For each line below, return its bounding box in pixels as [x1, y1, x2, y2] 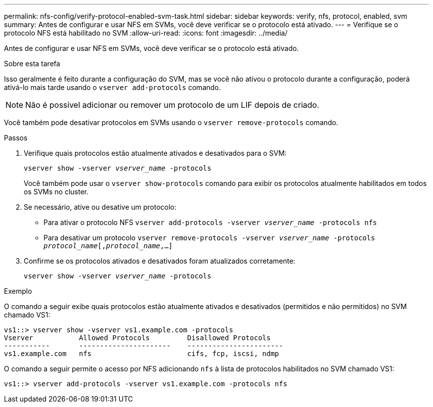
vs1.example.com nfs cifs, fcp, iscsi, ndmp [4, 350, 279, 358]
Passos [4, 134, 28, 142]
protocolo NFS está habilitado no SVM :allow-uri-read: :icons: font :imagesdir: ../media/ [4, 29, 288, 37]
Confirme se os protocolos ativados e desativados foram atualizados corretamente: [24, 257, 296, 265]
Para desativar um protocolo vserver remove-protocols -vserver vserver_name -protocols [43, 233, 375, 242]
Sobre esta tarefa [4, 59, 60, 68]
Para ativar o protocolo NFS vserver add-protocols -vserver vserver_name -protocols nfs [43, 218, 377, 226]
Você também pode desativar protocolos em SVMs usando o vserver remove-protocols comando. [4, 118, 339, 127]
